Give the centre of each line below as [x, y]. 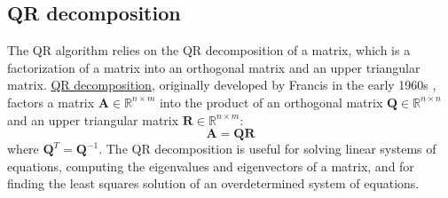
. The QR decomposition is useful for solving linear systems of [267, 149]
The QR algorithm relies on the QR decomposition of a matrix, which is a [209, 50]
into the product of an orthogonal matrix [271, 102]
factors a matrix [51, 102]
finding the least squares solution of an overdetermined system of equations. [213, 183]
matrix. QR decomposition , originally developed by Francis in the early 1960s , [222, 85]
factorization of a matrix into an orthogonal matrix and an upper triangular [214, 67]
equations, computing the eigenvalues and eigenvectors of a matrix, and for [211, 166]
